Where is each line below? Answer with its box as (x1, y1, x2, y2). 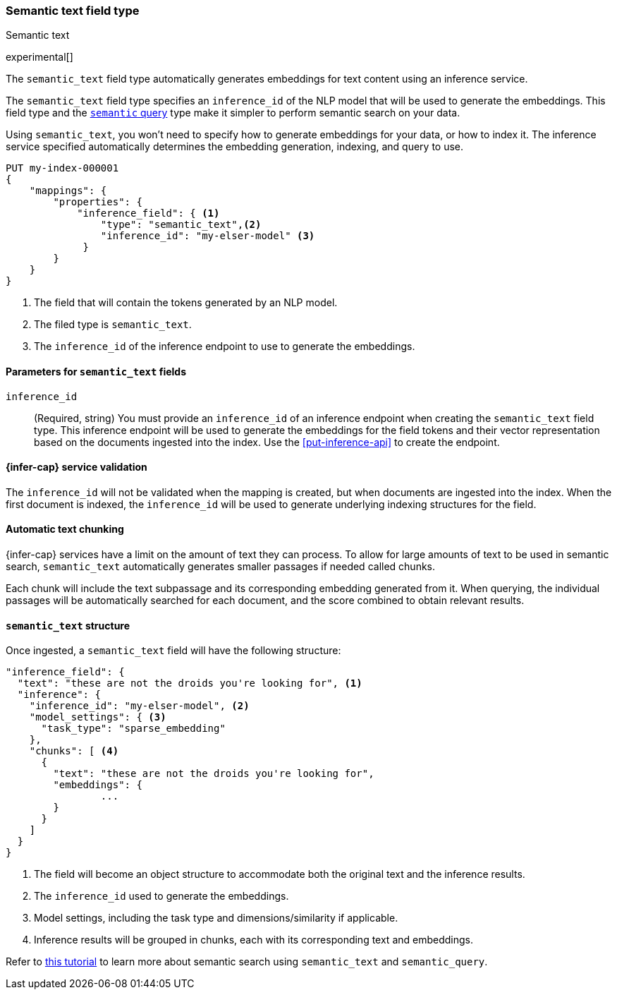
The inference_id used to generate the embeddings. (34, 890, 289, 903)
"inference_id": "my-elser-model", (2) (29, 700, 250, 712)
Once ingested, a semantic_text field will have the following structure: (6, 644, 341, 657)
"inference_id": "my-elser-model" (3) (100, 230, 315, 242)
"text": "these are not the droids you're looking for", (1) (17, 677, 362, 689)
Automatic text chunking (6, 523, 124, 536)
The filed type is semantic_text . (34, 318, 192, 331)
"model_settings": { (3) (29, 711, 166, 723)
